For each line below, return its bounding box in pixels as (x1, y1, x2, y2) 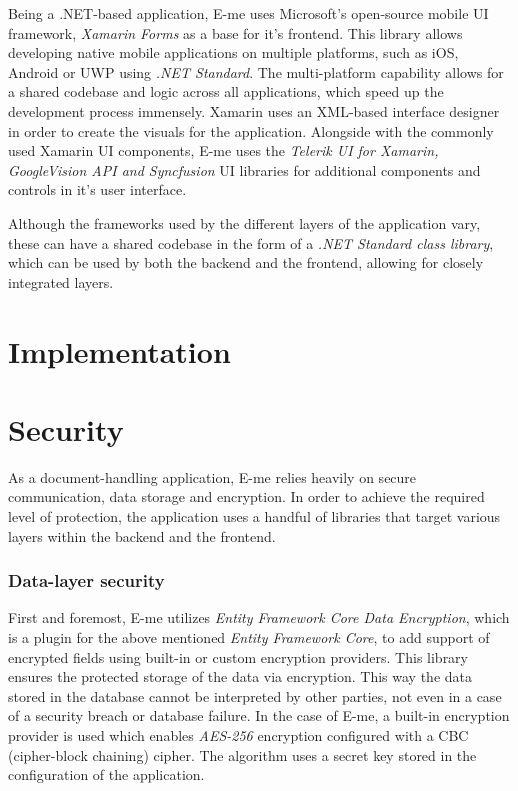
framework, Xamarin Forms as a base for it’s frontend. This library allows (8, 22, 463, 43)
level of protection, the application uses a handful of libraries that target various (8, 506, 501, 526)
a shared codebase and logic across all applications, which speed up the (8, 81, 444, 102)
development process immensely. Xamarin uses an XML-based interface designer (8, 100, 500, 121)
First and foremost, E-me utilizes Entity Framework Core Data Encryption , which (8, 607, 510, 628)
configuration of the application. (8, 764, 205, 785)
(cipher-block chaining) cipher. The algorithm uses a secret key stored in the (8, 744, 477, 765)
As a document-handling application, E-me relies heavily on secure (8, 466, 417, 487)
